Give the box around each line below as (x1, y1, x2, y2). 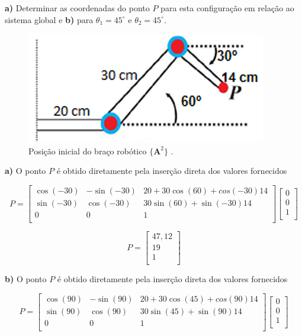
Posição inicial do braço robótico (28, 144, 147, 157)
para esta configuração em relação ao (160, 2, 294, 14)
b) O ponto (5, 273, 47, 285)
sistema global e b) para (5, 13, 94, 25)
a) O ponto (5, 164, 46, 177)
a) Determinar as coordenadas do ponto (5, 2, 150, 14)
